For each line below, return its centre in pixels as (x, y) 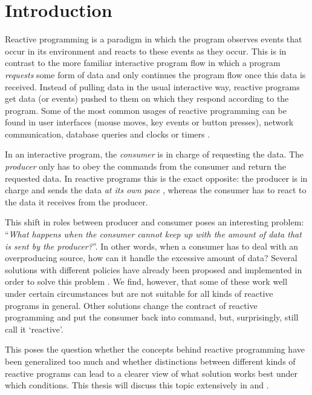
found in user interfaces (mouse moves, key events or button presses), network (149, 122)
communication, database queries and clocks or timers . (108, 134)
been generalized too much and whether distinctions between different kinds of (150, 361)
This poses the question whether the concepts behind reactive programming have (155, 349)
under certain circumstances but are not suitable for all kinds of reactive (139, 293)
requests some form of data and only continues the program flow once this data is (155, 74)
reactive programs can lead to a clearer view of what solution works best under (151, 373)
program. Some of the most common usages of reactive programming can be (146, 110)
